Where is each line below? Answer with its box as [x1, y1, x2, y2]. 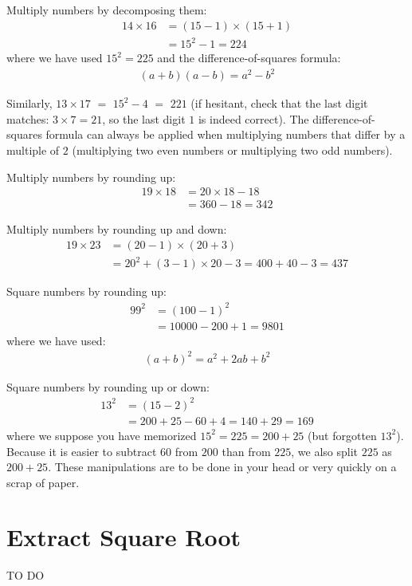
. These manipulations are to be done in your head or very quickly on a [48, 458, 397, 475]
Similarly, [6, 95, 53, 112]
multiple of [6, 142, 60, 159]
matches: [6, 110, 49, 127]
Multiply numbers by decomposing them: [6, 2, 207, 18]
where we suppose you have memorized [6, 427, 197, 443]
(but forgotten [308, 427, 377, 443]
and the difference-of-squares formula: [157, 49, 341, 66]
